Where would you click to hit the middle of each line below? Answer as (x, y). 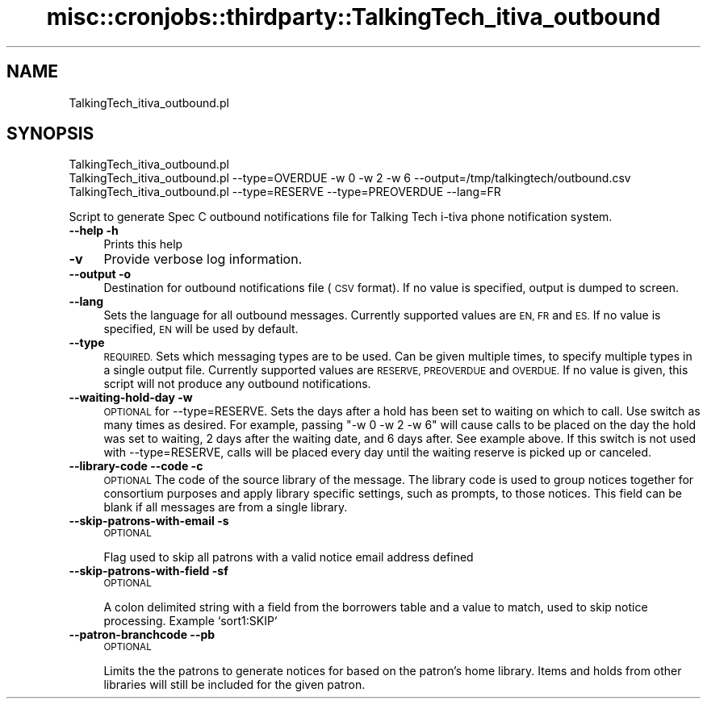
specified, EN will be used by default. (201, 329)
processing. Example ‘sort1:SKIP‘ (190, 621)
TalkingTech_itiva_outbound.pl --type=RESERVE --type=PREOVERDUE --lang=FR (285, 192)
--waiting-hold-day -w (131, 398)
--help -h (94, 231)
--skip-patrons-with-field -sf (149, 571)
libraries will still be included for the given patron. (234, 685)
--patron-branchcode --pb (142, 635)
